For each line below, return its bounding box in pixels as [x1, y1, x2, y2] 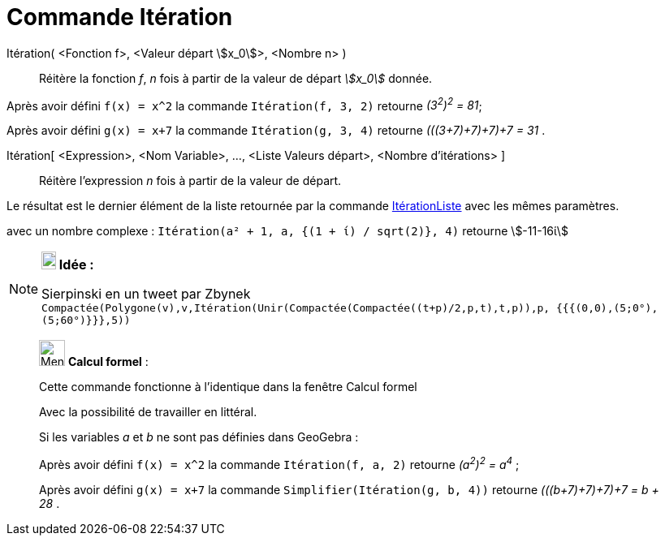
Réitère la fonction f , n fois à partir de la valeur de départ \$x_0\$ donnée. [39, 71, 433, 85]
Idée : [58, 256, 94, 273]
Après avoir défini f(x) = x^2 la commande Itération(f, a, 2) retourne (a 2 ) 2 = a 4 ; [39, 455, 520, 472]
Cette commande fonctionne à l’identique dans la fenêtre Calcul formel [39, 380, 417, 394]
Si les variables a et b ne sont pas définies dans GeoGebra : [39, 430, 359, 445]
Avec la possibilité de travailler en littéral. [39, 405, 257, 419]
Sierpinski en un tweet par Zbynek [41, 286, 251, 303]
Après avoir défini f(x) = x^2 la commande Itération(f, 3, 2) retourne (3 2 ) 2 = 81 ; [6, 96, 482, 113]
